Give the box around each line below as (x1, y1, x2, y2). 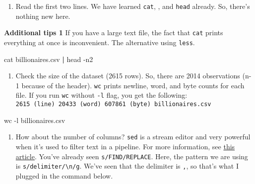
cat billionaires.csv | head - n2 (4, 54, 93, 64)
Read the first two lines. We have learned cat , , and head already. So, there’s (15, 1, 250, 11)
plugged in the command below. (15, 170, 113, 181)
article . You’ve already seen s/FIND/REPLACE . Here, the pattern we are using (15, 151, 248, 161)
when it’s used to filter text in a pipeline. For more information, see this (15, 141, 235, 151)
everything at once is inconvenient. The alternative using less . (4, 37, 195, 47)
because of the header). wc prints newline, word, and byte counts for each (21, 80, 245, 90)
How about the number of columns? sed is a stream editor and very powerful (15, 131, 251, 142)
